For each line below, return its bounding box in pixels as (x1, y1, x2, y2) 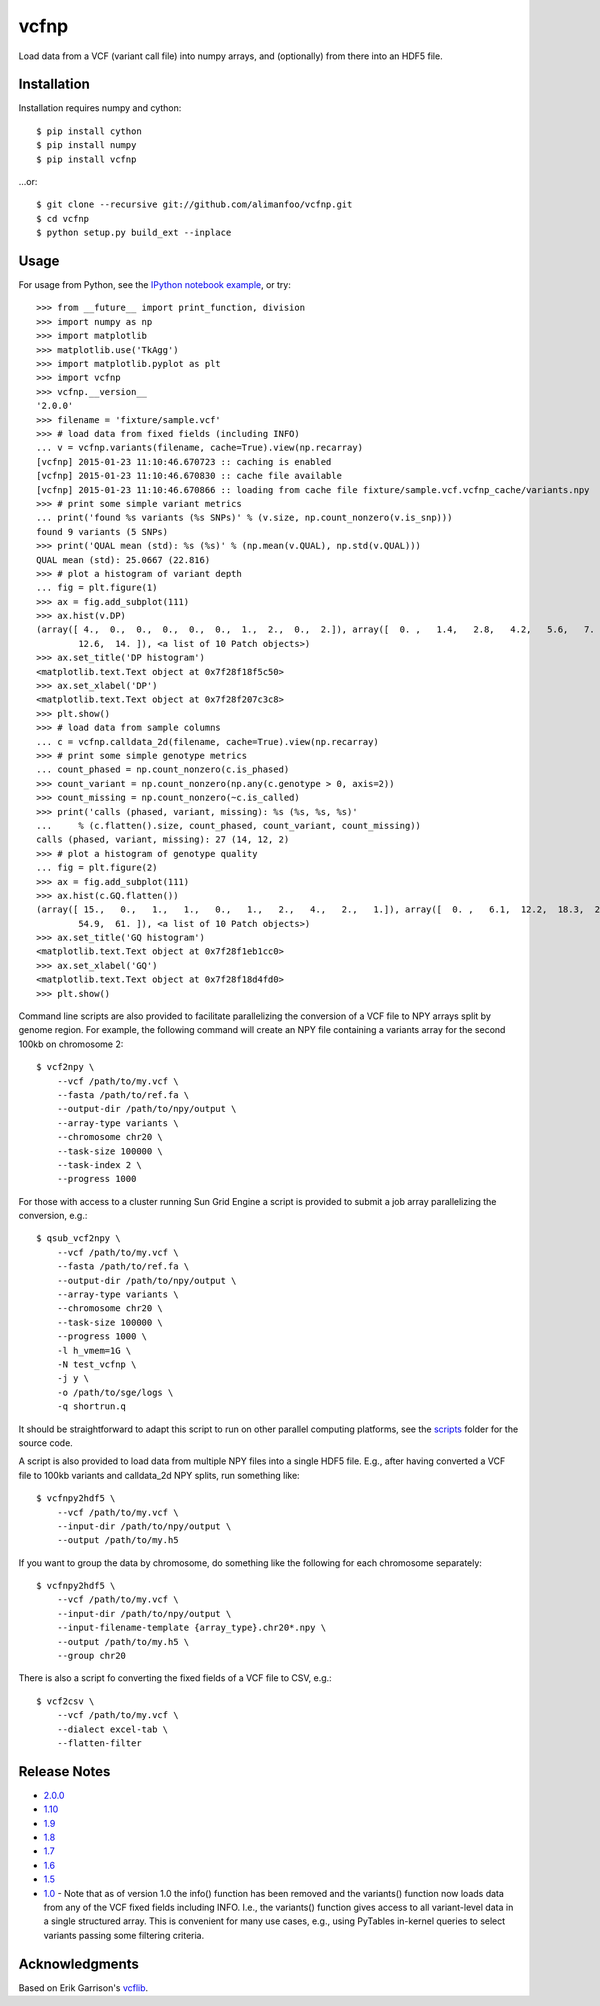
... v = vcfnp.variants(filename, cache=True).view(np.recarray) (36, 442, 364, 454)
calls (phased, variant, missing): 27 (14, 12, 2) (36, 834, 290, 845)
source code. (18, 1436, 74, 1449)
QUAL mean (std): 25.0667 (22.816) (36, 554, 211, 565)
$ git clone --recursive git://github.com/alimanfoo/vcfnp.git (36, 199, 353, 210)
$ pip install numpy (36, 140, 137, 151)
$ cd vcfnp (36, 213, 90, 224)
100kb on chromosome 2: (18, 1038, 124, 1050)
